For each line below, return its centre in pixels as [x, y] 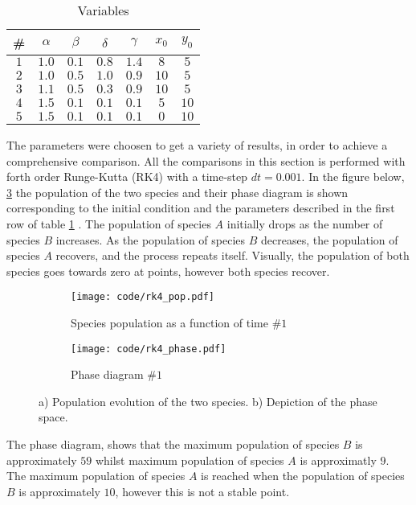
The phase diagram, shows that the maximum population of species [173, 444]
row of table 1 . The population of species [109, 223]
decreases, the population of [329, 239]
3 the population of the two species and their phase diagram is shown [177, 192]
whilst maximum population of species [190, 460]
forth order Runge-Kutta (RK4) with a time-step [127, 177]
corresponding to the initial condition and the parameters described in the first [201, 208]
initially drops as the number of [305, 223]
